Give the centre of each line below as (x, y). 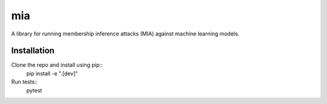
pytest (34, 90)
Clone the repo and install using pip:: (57, 65)
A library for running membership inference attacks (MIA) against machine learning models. (125, 34)
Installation (33, 51)
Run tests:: (25, 82)
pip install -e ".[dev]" (52, 73)
